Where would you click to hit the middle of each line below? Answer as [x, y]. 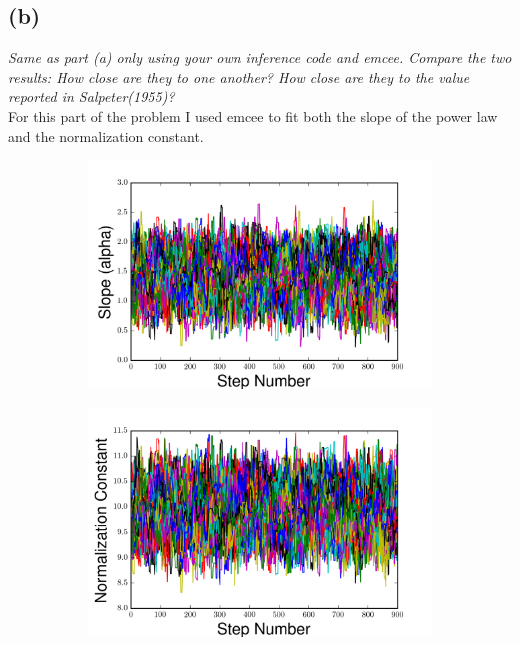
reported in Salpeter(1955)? [91, 96]
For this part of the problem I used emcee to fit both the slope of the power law [253, 115]
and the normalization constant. [106, 135]
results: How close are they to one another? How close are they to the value [239, 76]
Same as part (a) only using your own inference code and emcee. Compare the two [260, 57]
